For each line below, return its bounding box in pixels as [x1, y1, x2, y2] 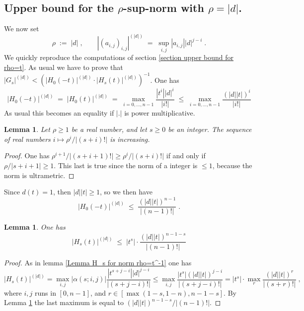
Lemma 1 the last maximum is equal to [4, 297, 124, 308]
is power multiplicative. [124, 107, 195, 118]
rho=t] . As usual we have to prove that [4, 62, 123, 72]
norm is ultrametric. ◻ [4, 170, 75, 180]
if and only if [166, 150, 206, 161]
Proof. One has [4, 150, 50, 161]
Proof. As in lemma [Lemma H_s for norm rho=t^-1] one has [4, 257, 192, 267]
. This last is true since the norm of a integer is [54, 160, 198, 171]
